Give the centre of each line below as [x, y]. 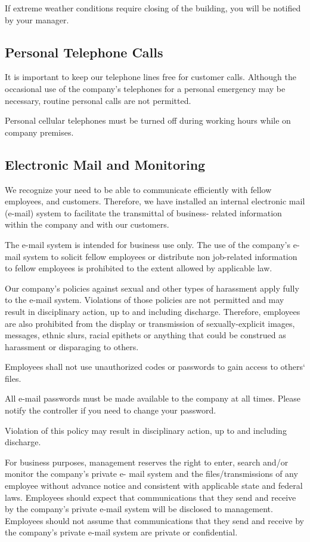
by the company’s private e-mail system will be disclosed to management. [139, 509]
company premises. [39, 132]
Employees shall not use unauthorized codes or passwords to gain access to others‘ [155, 367]
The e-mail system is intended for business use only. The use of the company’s [148, 244]
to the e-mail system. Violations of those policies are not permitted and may [145, 300]
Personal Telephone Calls [84, 52]
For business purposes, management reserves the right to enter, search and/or [147, 462]
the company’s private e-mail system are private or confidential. [121, 532]
